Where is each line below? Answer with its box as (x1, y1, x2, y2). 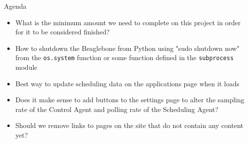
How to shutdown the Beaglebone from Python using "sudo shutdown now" (15, 43, 240, 53)
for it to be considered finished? (15, 27, 110, 37)
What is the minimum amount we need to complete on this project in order (15, 17, 241, 27)
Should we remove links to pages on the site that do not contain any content (15, 120, 244, 130)
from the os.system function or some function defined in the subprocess (15, 52, 234, 63)
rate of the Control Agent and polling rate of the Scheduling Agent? (15, 104, 218, 114)
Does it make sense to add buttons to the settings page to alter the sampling (15, 95, 245, 105)
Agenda (4, 1, 27, 11)
